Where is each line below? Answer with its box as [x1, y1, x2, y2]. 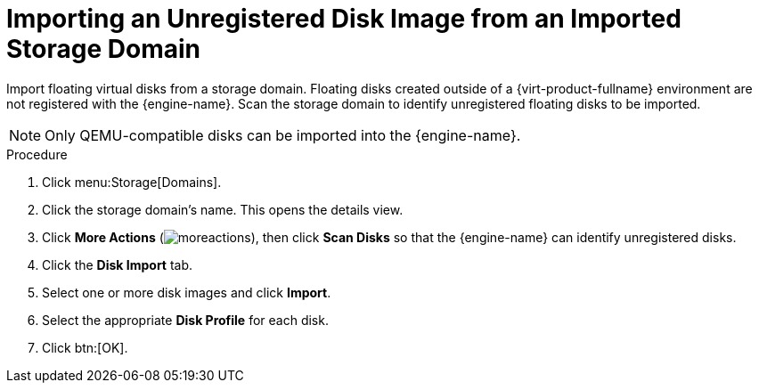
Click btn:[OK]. [42, 339, 128, 355]
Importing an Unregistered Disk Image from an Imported [6, 4, 681, 34]
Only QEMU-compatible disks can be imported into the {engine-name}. [45, 126, 521, 144]
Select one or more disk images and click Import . [42, 284, 331, 300]
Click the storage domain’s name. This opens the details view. [42, 201, 404, 217]
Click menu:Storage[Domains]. [42, 174, 222, 190]
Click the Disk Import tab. [42, 256, 193, 272]
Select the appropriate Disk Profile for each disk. [42, 312, 329, 328]
